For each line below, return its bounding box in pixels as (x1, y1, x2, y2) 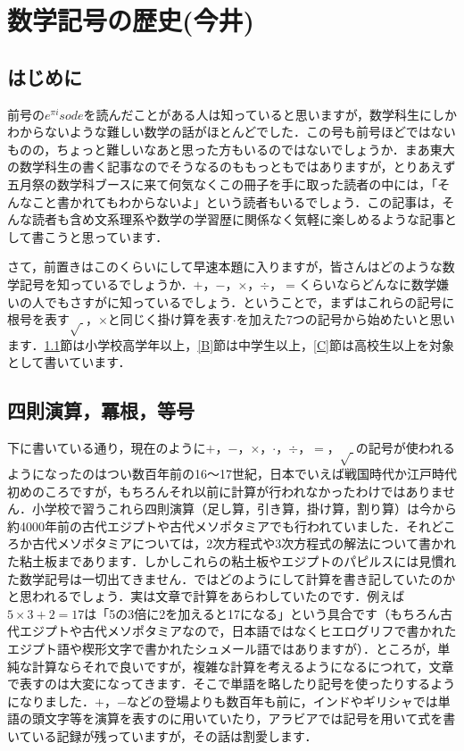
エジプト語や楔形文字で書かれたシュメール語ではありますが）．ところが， (7, 638, 438, 657)
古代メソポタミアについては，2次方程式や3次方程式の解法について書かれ (31, 534, 456, 553)
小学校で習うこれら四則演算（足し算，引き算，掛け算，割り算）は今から (31, 499, 457, 518)
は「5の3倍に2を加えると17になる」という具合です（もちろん (84, 604, 440, 622)
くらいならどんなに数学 (298, 274, 436, 293)
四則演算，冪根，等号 (7, 396, 195, 424)
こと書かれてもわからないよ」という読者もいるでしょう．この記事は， (31, 192, 443, 211)
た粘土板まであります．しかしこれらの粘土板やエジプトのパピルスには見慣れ (7, 552, 457, 570)
